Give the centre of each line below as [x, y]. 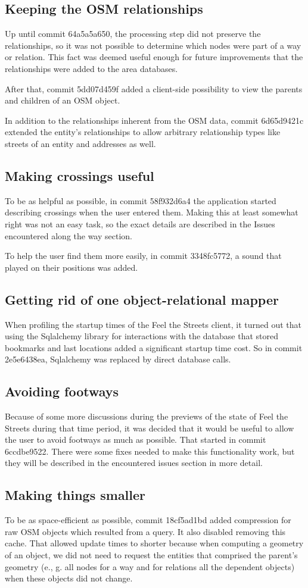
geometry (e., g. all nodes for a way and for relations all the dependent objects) [150, 566]
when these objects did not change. [69, 578]
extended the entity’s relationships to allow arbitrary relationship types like [143, 132]
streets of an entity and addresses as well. [80, 143]
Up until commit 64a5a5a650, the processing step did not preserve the [133, 34]
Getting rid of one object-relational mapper [142, 299]
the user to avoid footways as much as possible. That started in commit [136, 440]
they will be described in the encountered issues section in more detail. [134, 463]
